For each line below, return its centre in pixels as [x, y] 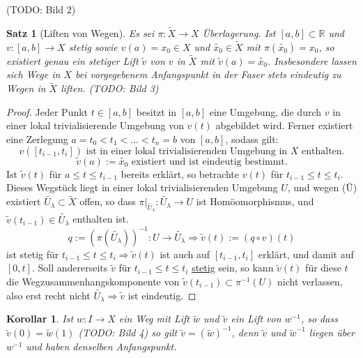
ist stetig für [33, 254]
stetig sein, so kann [233, 268]
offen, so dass [108, 201]
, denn [245, 333]
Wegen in [26, 88]
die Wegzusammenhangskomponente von [93, 281]
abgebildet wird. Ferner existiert [284, 125]
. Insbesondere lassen [312, 60]
